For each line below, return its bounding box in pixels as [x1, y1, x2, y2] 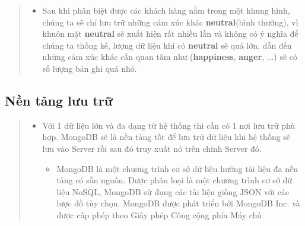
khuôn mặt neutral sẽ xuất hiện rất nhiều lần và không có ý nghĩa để [42, 27, 298, 40]
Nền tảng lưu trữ [5, 91, 113, 109]
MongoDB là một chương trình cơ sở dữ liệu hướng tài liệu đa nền [56, 162, 298, 174]
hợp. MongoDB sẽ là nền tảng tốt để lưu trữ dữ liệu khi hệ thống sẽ [42, 130, 291, 143]
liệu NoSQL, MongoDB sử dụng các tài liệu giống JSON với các [56, 185, 290, 198]
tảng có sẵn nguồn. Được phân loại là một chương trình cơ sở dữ [56, 174, 293, 186]
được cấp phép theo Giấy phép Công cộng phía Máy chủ [56, 208, 262, 221]
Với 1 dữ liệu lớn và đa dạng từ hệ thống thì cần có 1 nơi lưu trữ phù [42, 119, 296, 131]
